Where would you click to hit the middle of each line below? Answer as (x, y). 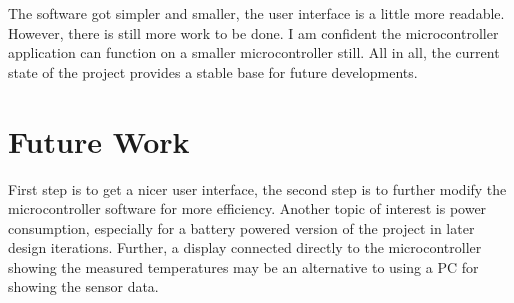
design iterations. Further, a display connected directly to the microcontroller (245, 247)
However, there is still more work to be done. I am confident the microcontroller (253, 32)
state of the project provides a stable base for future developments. (213, 71)
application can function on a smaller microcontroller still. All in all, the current (254, 52)
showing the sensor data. (83, 286)
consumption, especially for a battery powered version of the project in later (241, 227)
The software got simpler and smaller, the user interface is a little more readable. (256, 13)
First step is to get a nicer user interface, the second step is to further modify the (257, 188)
